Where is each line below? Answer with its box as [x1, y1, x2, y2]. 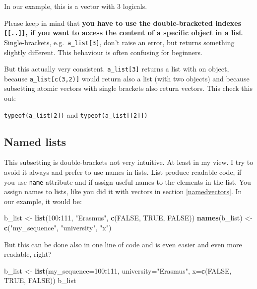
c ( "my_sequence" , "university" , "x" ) [4, 222, 112, 233]
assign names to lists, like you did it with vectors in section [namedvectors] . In [4, 186, 242, 197]
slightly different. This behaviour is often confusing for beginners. [4, 47, 202, 57]
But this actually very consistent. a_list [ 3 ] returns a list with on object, [4, 64, 229, 74]
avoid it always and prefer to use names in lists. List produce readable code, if [4, 167, 242, 177]
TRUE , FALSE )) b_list [4, 275, 76, 286]
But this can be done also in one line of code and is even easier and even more [4, 239, 242, 249]
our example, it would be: [4, 196, 82, 206]
